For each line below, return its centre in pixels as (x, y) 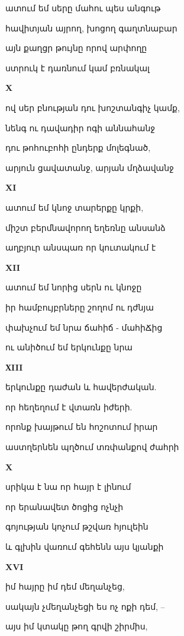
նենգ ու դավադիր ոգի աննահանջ (80, 127)
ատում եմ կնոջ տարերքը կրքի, (75, 207)
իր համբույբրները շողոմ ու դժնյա (80, 307)
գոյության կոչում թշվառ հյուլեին (77, 526)
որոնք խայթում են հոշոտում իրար (82, 427)
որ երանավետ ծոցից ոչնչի (64, 506)
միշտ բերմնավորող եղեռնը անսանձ (85, 227)
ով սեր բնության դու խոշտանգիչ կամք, (93, 107)
